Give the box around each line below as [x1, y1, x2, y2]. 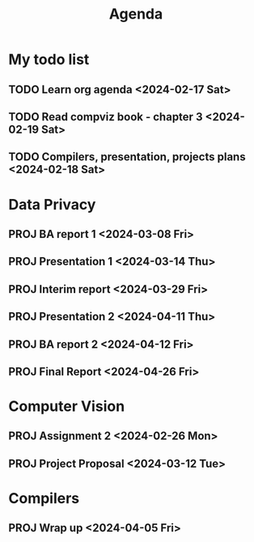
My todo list [8, 50, 90, 69]
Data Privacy [8, 195, 96, 214]
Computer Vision [8, 397, 125, 416]
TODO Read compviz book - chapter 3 [8, 110, 203, 124]
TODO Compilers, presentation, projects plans [8, 150, 246, 164]
